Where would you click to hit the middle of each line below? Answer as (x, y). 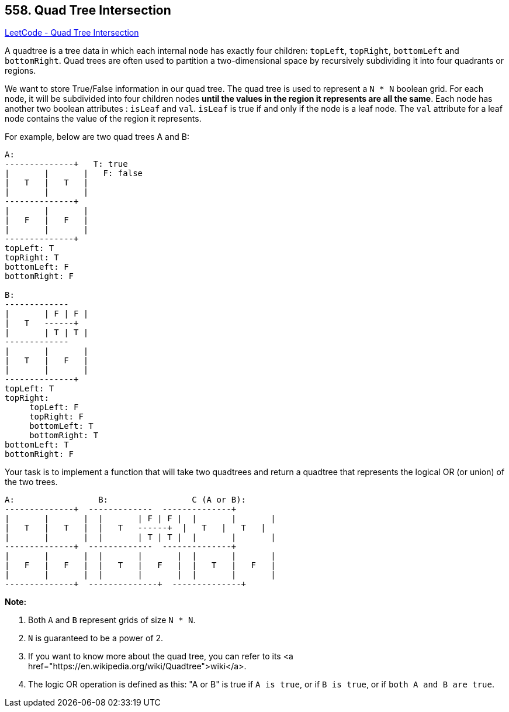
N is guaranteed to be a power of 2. (96, 638)
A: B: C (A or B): (126, 500)
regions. (20, 71)
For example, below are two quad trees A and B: (97, 137)
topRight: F (56, 417)
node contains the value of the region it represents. (103, 119)
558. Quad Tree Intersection (88, 10)
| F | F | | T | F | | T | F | (140, 565)
